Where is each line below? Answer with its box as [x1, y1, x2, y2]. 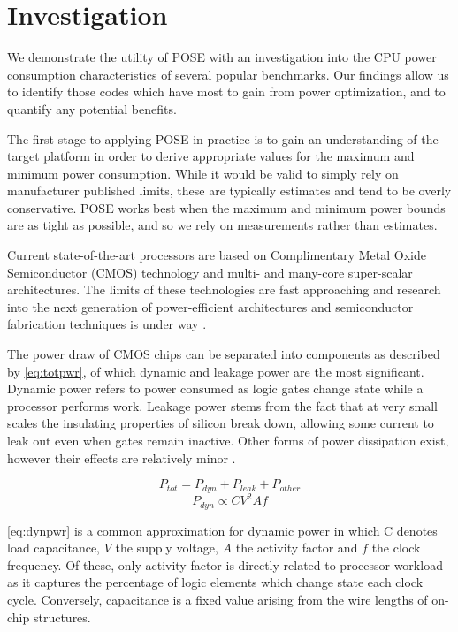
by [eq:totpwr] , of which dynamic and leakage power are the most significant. [7, 362, 424, 380]
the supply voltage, [115, 538, 218, 557]
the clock [371, 538, 421, 557]
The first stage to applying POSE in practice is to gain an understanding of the [7, 129, 439, 148]
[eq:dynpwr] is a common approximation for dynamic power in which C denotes [7, 521, 438, 539]
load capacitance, [7, 538, 100, 557]
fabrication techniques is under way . [7, 315, 207, 333]
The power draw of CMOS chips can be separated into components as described [7, 345, 440, 363]
